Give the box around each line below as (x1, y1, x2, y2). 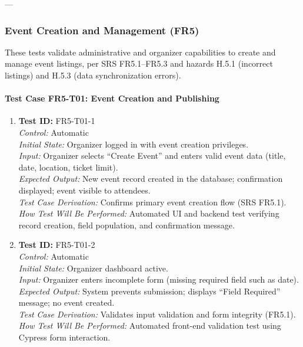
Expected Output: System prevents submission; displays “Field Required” (18, 284, 281, 297)
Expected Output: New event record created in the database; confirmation (18, 172, 283, 185)
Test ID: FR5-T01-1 (18, 114, 95, 127)
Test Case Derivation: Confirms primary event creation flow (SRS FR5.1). (18, 195, 287, 208)
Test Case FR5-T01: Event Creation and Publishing (5, 92, 219, 104)
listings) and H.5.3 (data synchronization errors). (5, 69, 181, 81)
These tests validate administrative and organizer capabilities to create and (5, 45, 276, 58)
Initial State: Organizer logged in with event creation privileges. (18, 138, 249, 150)
